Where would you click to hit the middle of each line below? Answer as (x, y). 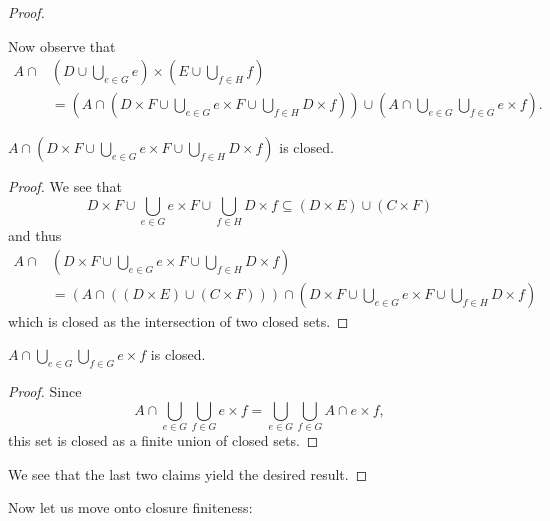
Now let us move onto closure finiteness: (130, 507)
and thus (35, 235)
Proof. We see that (65, 186)
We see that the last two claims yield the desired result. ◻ (188, 473)
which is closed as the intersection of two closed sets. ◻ (178, 320)
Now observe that (62, 45)
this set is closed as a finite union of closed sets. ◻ (163, 440)
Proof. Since (45, 391)
